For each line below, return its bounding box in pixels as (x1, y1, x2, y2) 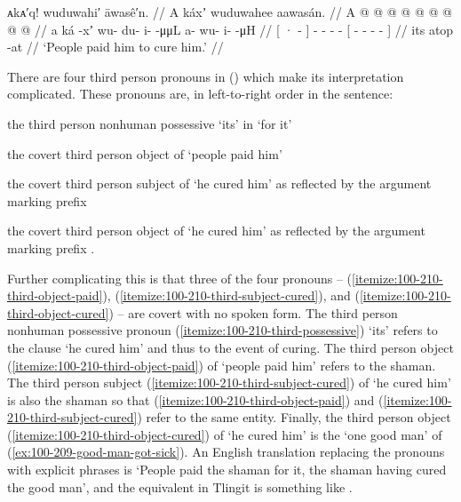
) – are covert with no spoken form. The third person (108, 303, 398, 322)
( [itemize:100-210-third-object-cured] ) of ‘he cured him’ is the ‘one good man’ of (7, 425, 442, 443)
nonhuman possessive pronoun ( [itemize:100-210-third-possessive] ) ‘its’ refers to (7, 321, 438, 339)
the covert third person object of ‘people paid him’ (7, 144, 282, 163)
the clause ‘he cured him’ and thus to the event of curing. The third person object (7, 338, 454, 356)
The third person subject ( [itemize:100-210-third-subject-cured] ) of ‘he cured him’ (7, 373, 451, 392)
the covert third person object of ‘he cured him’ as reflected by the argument (7, 221, 425, 240)
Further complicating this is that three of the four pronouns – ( (7, 268, 352, 287)
